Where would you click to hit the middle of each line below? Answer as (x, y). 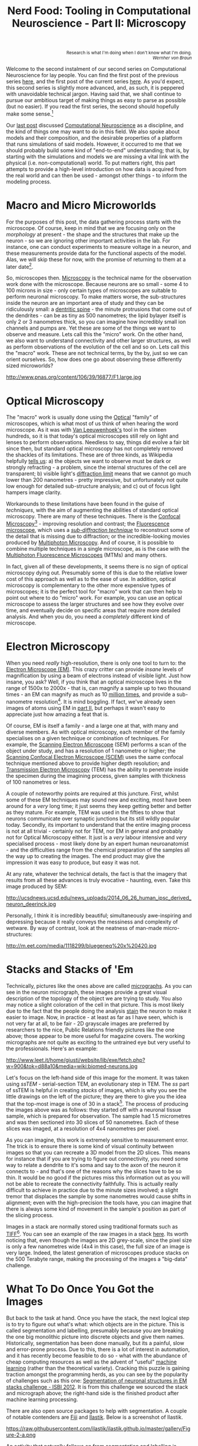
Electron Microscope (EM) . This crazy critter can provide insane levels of (95, 669)
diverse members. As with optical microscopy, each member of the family (96, 732)
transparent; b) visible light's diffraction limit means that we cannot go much (99, 474)
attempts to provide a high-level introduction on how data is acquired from (96, 169)
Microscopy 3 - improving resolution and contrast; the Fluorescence (88, 523)
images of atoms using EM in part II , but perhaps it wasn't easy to (86, 708)
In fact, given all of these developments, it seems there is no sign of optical (97, 567)
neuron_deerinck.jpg (31, 904)
